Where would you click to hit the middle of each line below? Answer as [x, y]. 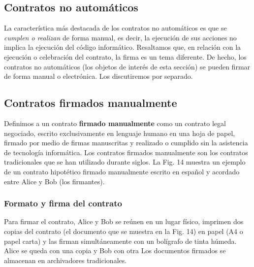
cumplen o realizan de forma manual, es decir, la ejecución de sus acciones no [120, 37]
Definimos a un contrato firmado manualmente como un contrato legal [115, 123]
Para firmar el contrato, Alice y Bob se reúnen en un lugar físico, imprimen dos [124, 221]
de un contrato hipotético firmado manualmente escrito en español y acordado [122, 171]
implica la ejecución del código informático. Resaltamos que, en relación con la [123, 47]
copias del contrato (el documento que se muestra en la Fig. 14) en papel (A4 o [124, 231]
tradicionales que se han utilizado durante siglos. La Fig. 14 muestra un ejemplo [125, 162]
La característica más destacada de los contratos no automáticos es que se [115, 28]
